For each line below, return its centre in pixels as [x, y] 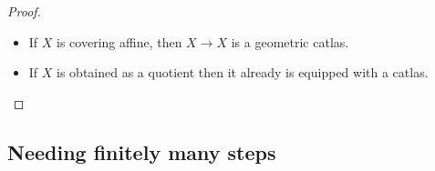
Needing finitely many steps [142, 151]
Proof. [24, 11]
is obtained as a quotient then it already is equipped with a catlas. [243, 72]
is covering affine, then [119, 41]
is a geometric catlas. [290, 41]
